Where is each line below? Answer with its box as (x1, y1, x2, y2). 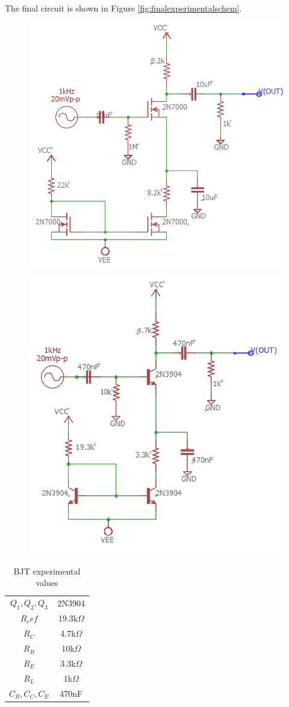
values (36, 576, 58, 589)
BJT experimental (13, 564, 81, 577)
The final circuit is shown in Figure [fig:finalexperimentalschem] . (5, 2, 242, 14)
